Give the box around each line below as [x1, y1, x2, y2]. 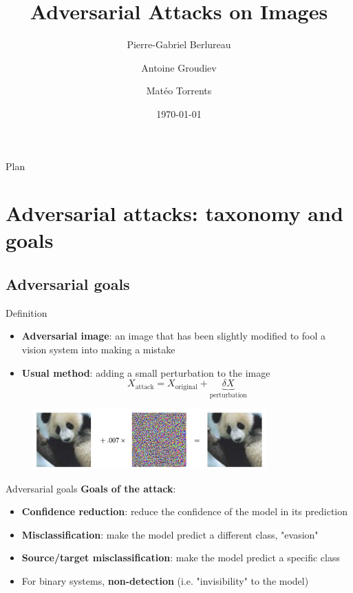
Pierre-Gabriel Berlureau [127, 37, 231, 52]
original [175, 383, 197, 391]
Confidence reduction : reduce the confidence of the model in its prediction [21, 504, 348, 519]
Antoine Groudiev [141, 60, 217, 74]
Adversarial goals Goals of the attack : [6, 481, 176, 495]
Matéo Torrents [146, 83, 212, 98]
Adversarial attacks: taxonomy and [6, 199, 343, 227]
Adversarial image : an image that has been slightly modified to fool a [21, 329, 325, 343]
